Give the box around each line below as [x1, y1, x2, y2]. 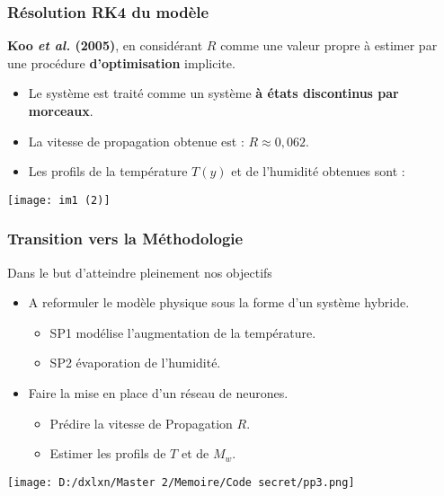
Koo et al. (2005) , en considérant [7, 36, 203, 55]
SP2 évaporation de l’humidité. [49, 353, 221, 372]
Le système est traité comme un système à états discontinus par [28, 84, 399, 102]
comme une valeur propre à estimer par [220, 36, 438, 55]
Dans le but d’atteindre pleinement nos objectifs [7, 262, 272, 281]
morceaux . [28, 102, 93, 120]
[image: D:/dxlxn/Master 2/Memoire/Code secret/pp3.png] [7, 475, 355, 489]
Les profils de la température [28, 162, 188, 181]
